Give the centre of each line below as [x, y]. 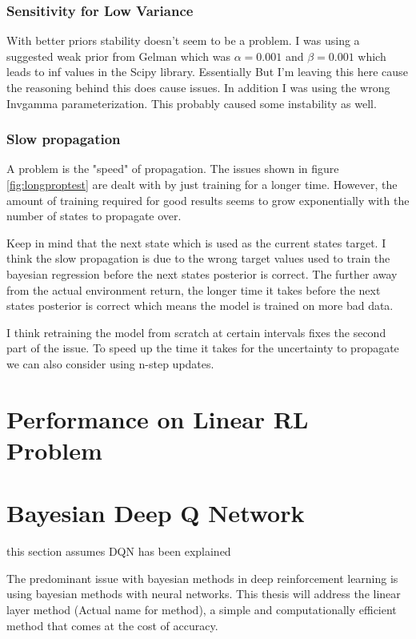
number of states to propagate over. [94, 216]
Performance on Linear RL [158, 418]
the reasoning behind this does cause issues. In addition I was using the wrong [198, 87]
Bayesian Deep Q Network [156, 513]
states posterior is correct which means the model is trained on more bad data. [200, 305]
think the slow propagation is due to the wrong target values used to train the [198, 258]
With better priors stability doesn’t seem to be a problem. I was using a [183, 40]
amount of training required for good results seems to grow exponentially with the [208, 200]
